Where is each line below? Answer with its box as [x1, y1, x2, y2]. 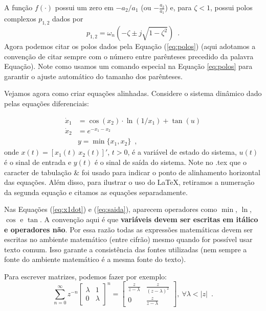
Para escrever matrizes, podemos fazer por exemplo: [4, 271, 167, 281]
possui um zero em [55, 2, 114, 12]
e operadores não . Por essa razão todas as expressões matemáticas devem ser [4, 224, 253, 234]
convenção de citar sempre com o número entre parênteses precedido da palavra [4, 51, 254, 61]
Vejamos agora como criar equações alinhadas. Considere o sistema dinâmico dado [4, 88, 262, 99]
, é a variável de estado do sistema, [127, 147, 237, 157]
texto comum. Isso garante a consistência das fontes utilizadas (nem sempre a [4, 244, 247, 254]
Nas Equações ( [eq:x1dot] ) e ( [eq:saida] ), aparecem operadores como [4, 204, 217, 214]
